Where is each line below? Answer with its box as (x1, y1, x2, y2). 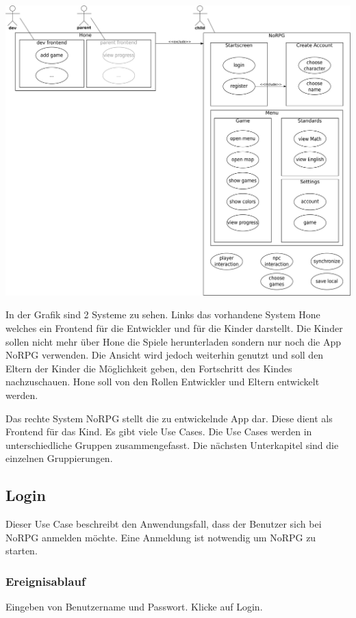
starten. (5, 543, 38, 558)
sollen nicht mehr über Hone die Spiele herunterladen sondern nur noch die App (5, 334, 342, 348)
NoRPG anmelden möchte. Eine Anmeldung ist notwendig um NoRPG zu (5, 530, 316, 544)
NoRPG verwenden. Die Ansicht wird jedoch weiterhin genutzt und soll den (5, 348, 324, 362)
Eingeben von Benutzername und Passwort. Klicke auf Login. (5, 600, 263, 614)
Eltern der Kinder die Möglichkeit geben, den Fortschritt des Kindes (5, 361, 292, 375)
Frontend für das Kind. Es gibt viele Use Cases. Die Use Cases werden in (5, 424, 312, 439)
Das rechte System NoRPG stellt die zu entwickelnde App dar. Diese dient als (5, 411, 333, 425)
